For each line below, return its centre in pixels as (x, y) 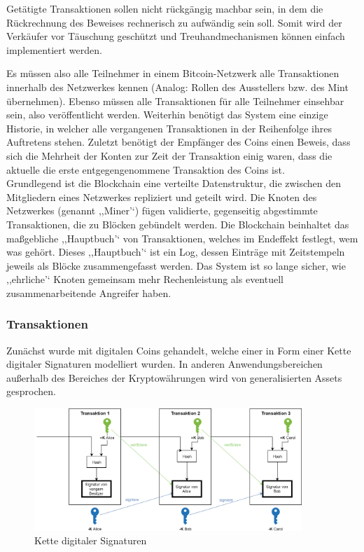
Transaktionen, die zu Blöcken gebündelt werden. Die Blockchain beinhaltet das (178, 224)
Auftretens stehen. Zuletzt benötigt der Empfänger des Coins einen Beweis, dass (178, 142)
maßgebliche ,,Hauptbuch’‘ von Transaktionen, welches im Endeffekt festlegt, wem (182, 238)
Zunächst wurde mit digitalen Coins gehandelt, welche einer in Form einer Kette (179, 350)
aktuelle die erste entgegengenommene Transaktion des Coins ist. (146, 169)
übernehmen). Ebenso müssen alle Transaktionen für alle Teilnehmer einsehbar (175, 101)
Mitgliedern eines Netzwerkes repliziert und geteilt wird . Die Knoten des (162, 196)
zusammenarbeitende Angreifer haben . (89, 292)
